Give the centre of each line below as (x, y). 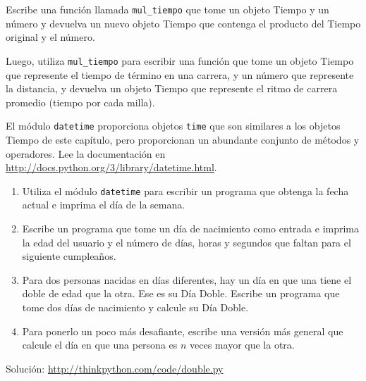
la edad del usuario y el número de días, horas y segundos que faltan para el (187, 242)
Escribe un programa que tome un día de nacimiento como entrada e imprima (191, 228)
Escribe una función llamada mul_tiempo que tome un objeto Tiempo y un (167, 9)
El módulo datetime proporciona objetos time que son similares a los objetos (173, 126)
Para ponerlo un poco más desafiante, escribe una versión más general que (183, 331)
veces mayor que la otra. (242, 345)
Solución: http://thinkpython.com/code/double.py (115, 368)
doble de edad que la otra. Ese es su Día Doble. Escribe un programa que (181, 293)
